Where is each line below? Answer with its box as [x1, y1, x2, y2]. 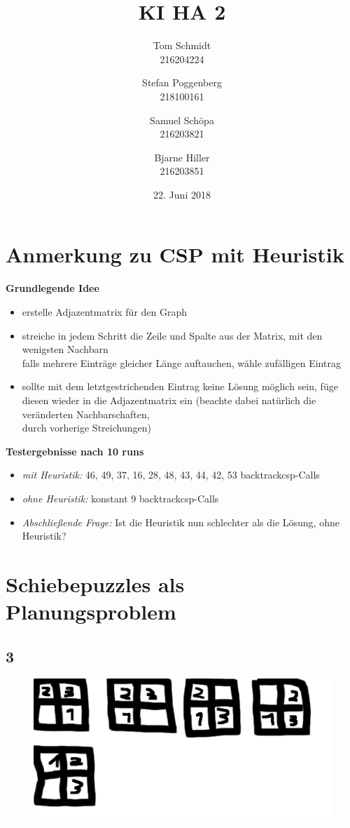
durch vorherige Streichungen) [22, 420, 151, 435]
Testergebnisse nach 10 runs [6, 443, 144, 458]
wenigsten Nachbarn [22, 342, 108, 356]
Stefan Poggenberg [142, 75, 222, 90]
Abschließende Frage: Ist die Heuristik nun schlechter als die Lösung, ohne [22, 514, 339, 529]
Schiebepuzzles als [6, 569, 185, 598]
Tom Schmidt [153, 38, 211, 53]
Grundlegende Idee [6, 281, 99, 295]
